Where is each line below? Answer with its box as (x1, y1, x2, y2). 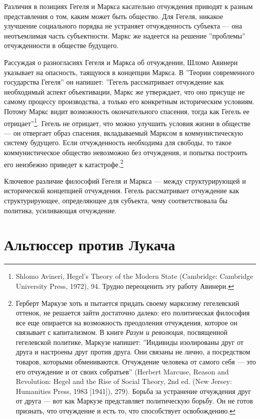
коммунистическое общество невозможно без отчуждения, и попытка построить (4, 147, 247, 157)
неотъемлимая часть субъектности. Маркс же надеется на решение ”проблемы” (4, 30, 245, 41)
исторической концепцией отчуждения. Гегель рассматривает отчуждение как (4, 185, 239, 196)
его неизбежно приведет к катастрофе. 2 (4, 157, 123, 169)
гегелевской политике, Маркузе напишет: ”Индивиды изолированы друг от (15, 336, 243, 347)
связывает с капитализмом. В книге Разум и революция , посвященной (15, 327, 227, 337)
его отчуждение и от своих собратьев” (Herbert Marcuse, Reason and (15, 366, 229, 376)
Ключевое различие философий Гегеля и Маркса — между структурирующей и (4, 175, 246, 186)
